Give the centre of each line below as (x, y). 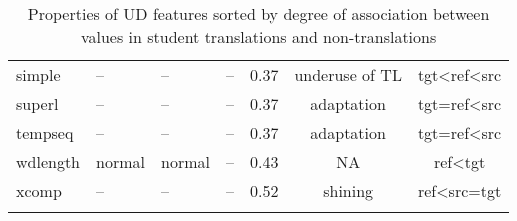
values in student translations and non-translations (258, 36)
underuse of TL (348, 74)
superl (37, 103)
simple (38, 74)
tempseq (45, 132)
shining (348, 190)
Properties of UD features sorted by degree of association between (258, 13)
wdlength (48, 161)
